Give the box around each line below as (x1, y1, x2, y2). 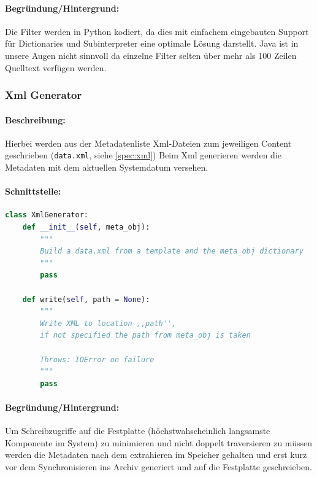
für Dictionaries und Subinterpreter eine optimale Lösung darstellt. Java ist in (5, 37, 299, 50)
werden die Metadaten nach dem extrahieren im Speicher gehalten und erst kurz (5, 448, 307, 461)
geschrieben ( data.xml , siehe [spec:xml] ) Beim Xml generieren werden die (5, 149, 281, 161)
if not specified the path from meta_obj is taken (40, 331, 251, 340)
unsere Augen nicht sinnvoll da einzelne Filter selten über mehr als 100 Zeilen (5, 48, 297, 61)
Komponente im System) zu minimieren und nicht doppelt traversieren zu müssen (5, 436, 312, 449)
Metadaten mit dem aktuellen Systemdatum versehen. (5, 161, 208, 174)
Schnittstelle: (5, 185, 61, 198)
